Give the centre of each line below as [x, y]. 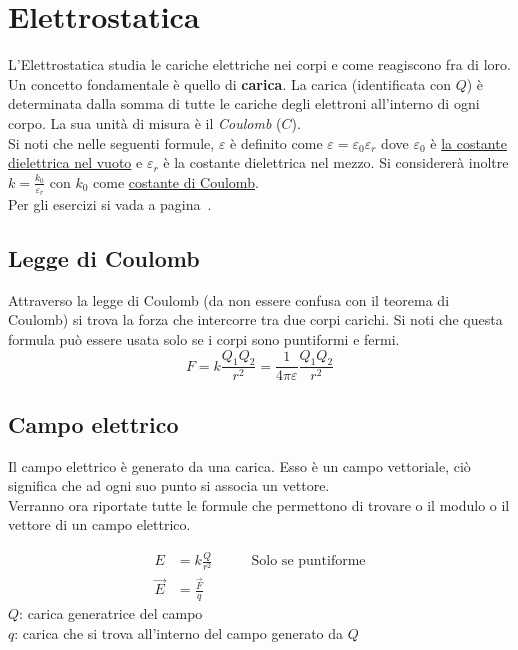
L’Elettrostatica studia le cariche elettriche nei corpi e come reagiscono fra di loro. [259, 64]
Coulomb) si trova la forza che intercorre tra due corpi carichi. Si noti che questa [255, 319]
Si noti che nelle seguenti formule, [111, 142]
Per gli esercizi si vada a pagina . [110, 203]
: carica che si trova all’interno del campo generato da [179, 632]
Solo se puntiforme [308, 561]
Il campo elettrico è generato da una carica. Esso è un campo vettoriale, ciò [239, 465]
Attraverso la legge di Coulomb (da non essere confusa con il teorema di [229, 299]
